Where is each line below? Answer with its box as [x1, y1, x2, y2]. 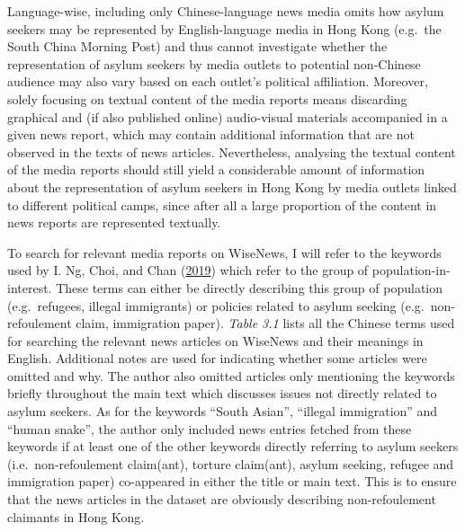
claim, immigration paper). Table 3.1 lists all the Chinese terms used [76, 314, 455, 332]
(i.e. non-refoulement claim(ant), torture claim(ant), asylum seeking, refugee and [7, 454, 454, 473]
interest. [7, 278, 52, 297]
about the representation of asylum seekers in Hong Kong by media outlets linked [7, 177, 457, 196]
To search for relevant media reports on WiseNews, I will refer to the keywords [7, 243, 442, 262]
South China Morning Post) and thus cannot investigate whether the [7, 37, 388, 56]
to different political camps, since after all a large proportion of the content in [7, 195, 437, 214]
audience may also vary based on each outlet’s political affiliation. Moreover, [7, 72, 428, 91]
